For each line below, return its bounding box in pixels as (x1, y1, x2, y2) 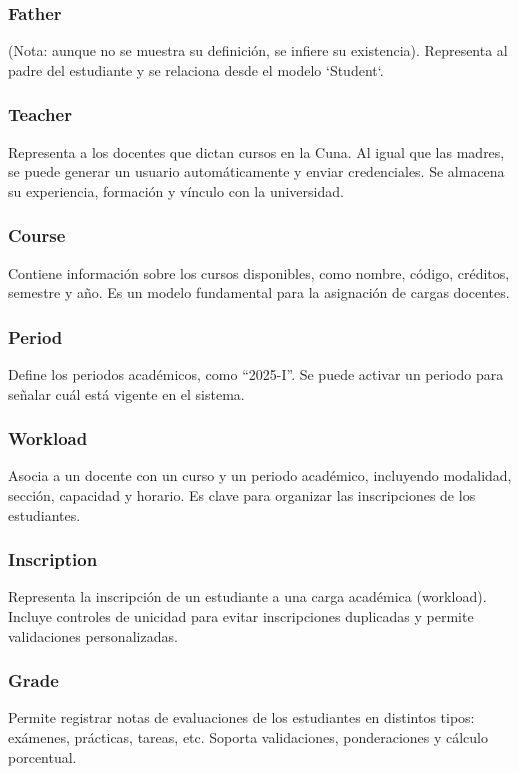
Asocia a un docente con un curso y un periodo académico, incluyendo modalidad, (8, 465, 512, 486)
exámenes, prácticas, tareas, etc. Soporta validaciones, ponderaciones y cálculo (8, 727, 489, 748)
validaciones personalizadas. (8, 625, 178, 646)
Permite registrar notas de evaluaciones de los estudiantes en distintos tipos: (8, 707, 475, 728)
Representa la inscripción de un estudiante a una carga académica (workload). (8, 586, 487, 607)
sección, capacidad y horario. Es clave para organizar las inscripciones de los (8, 485, 476, 506)
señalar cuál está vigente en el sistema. (8, 383, 245, 404)
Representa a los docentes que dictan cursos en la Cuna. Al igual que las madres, (8, 141, 505, 162)
